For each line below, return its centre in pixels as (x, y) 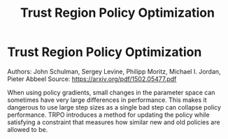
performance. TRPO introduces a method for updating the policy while (108, 115)
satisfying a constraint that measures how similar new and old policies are (114, 122)
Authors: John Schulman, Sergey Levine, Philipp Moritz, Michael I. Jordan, (114, 71)
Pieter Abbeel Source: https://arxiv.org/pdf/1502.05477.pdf (92, 79)
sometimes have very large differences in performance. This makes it (107, 100)
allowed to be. (28, 129)
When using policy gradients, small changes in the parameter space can (111, 92)
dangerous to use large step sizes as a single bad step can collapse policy (114, 107)
